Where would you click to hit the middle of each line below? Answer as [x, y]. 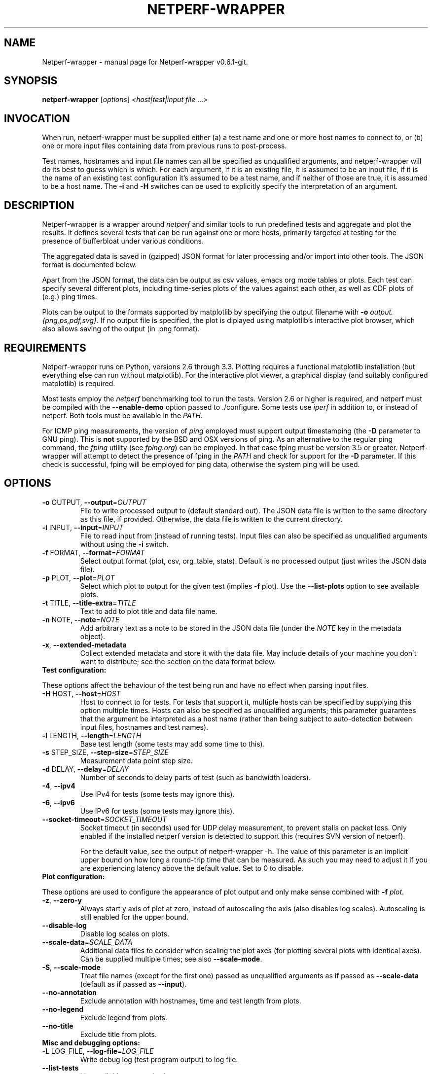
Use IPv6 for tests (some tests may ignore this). [157, 811]
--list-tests [60, 1068]
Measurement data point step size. [136, 760]
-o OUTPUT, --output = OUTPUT [94, 502]
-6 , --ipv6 [58, 802]
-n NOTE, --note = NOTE [81, 619]
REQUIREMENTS [45, 348]
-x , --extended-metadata [84, 644]
